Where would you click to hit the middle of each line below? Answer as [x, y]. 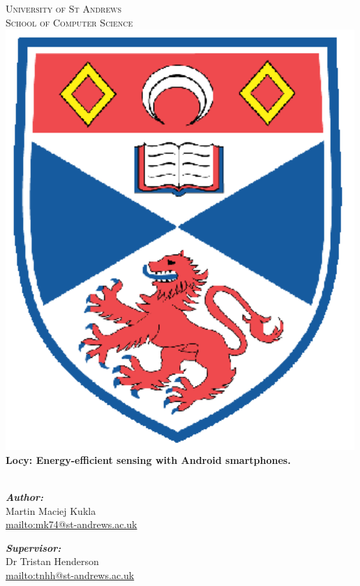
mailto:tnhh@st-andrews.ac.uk [70, 574]
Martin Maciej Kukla [51, 510]
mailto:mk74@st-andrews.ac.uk [72, 524]
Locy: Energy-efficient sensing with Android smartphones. [148, 459]
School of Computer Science [69, 22]
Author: [24, 496]
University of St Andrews [64, 8]
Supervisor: [33, 547]
